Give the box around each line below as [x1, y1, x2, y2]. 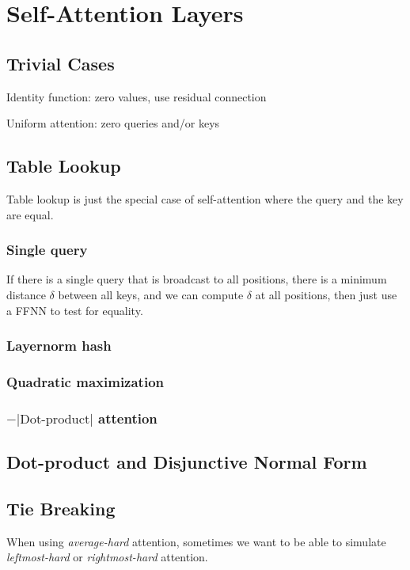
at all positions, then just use [255, 286, 397, 302]
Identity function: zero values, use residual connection [6, 88, 267, 104]
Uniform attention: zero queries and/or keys [6, 115, 220, 131]
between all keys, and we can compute [58, 286, 244, 302]
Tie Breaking [6, 496, 116, 520]
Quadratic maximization [6, 371, 164, 391]
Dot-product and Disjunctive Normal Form [6, 450, 367, 474]
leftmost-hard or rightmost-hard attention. [6, 549, 208, 565]
